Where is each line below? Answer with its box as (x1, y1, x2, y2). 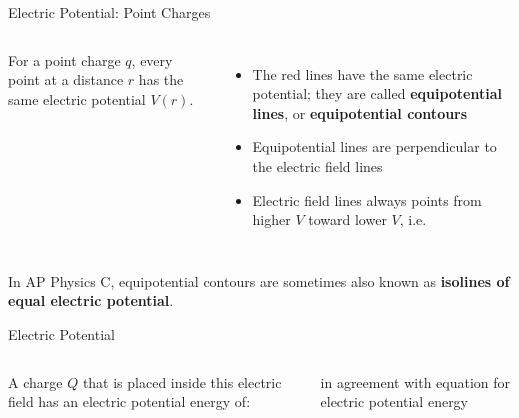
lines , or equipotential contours (252, 102, 468, 123)
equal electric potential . (8, 290, 174, 311)
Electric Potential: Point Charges (8, 2, 211, 22)
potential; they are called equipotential (252, 83, 503, 104)
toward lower (308, 209, 387, 230)
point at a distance (8, 69, 124, 90)
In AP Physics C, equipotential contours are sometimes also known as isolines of (8, 270, 510, 291)
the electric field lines (252, 155, 383, 176)
